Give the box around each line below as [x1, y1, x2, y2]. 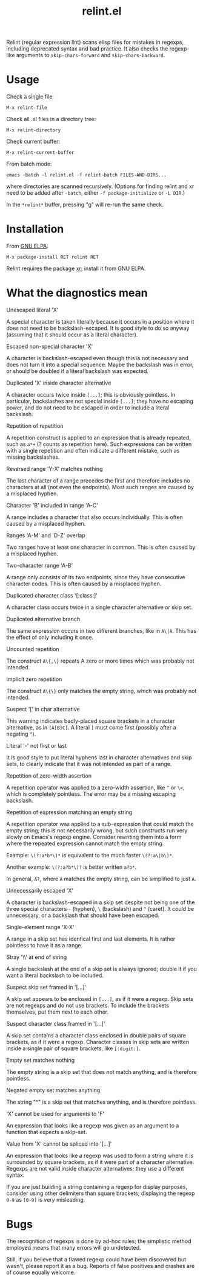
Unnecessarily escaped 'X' [6, 887, 74, 894]
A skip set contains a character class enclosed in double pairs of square [6, 1032, 187, 1039]
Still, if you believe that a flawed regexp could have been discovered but [6, 1255, 187, 1263]
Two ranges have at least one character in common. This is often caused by [6, 543, 196, 551]
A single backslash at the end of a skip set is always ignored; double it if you [6, 966, 197, 972]
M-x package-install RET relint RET [6, 254, 99, 260]
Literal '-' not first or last [6, 742, 67, 749]
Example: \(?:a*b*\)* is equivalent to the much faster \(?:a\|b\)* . [6, 852, 174, 859]
